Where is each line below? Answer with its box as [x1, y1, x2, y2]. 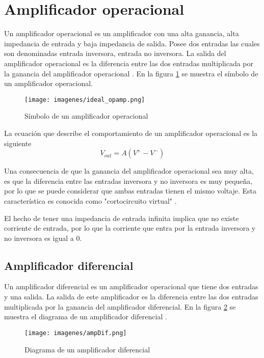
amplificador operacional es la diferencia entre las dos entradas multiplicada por [4, 58, 254, 68]
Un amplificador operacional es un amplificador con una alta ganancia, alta [4, 28, 239, 39]
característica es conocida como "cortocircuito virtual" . [4, 195, 177, 206]
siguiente [4, 137, 32, 148]
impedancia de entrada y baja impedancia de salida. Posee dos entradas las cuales [4, 38, 260, 48]
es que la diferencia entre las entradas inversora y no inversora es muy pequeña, [4, 175, 253, 186]
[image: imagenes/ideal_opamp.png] [24, 96, 145, 103]
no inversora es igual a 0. [4, 232, 82, 243]
